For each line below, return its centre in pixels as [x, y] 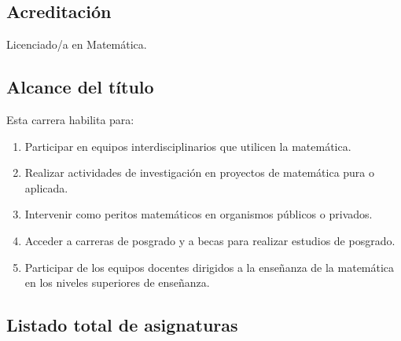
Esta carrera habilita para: [70, 119]
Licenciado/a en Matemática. [77, 44]
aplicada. [46, 187]
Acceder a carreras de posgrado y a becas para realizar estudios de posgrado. [210, 240]
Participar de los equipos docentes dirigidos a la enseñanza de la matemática [210, 267]
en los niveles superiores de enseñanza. [117, 282]
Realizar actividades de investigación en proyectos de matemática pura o [200, 172]
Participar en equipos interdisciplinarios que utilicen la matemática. [188, 146]
